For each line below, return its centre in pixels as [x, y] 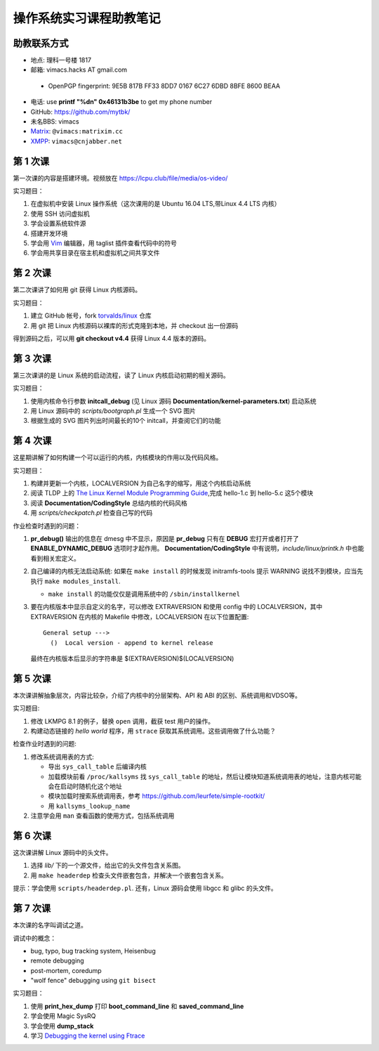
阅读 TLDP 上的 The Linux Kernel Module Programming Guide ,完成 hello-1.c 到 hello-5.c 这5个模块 [172, 493]
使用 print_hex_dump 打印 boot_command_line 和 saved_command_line [137, 1006]
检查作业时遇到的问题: [45, 744]
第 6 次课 [32, 836]
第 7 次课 [32, 909]
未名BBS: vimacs [55, 122]
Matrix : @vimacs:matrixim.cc [77, 131]
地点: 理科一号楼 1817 [61, 60]
